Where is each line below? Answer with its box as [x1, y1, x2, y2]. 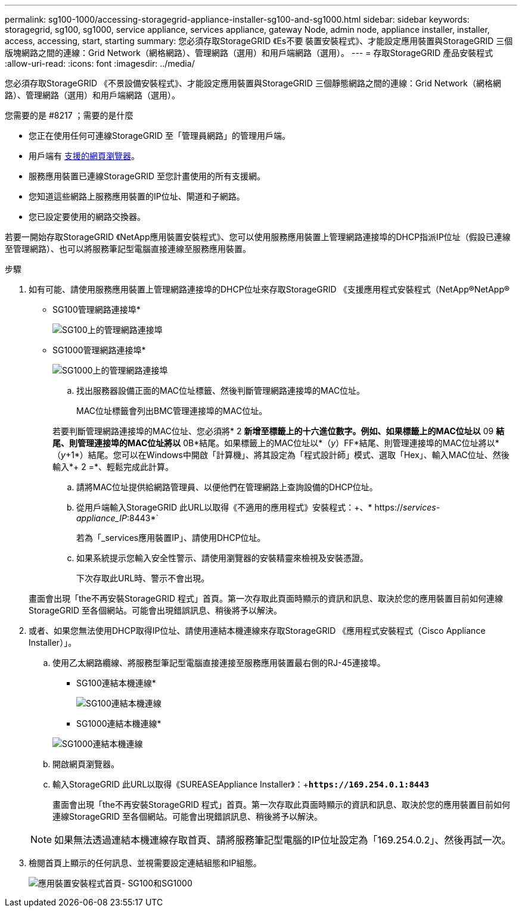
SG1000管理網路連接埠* [52, 345, 146, 355]
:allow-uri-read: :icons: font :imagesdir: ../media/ [5, 58, 195, 69]
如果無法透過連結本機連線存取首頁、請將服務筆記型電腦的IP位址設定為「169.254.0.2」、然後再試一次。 [54, 834, 511, 846]
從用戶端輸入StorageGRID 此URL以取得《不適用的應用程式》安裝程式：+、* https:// [76, 502, 403, 512]
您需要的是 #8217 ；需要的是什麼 [5, 110, 133, 120]
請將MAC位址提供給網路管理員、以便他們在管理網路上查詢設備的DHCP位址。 [76, 482, 378, 492]
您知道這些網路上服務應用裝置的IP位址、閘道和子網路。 [29, 191, 245, 201]
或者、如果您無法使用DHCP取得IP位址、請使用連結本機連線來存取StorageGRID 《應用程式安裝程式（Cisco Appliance [29, 625, 486, 636]
